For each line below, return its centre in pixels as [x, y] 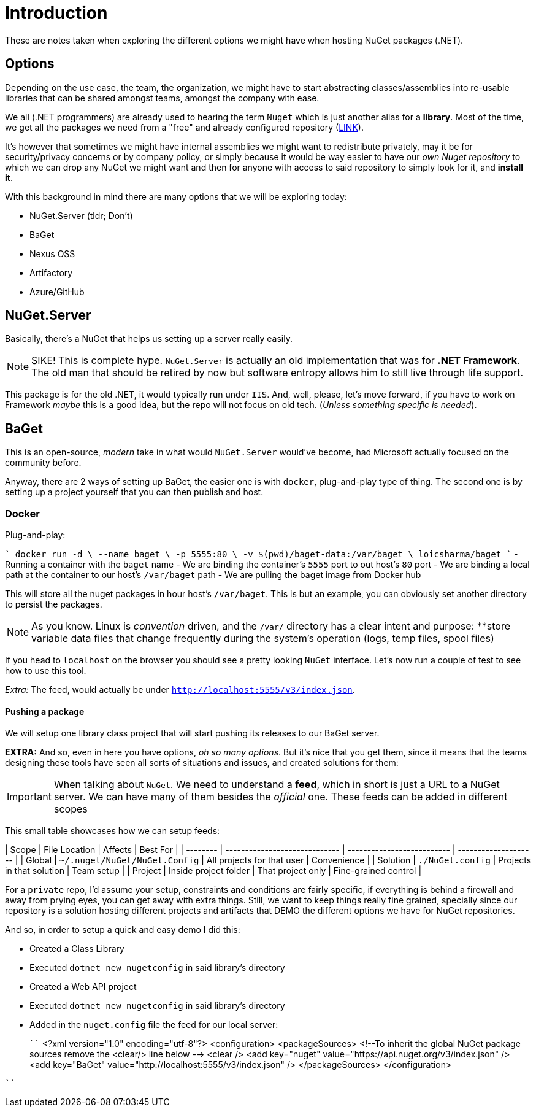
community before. [43, 463]
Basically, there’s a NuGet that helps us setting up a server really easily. [149, 339]
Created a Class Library [77, 949]
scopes [71, 809]
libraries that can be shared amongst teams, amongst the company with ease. [162, 98]
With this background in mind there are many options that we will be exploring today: [176, 196]
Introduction [56, 13]
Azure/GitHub [57, 292]
